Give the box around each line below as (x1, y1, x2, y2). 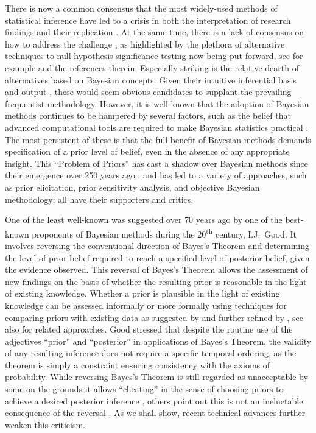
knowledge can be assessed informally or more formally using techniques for (5, 298, 287, 311)
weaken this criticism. (5, 418, 86, 431)
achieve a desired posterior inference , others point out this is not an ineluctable (5, 394, 303, 407)
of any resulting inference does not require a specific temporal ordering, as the (5, 347, 297, 359)
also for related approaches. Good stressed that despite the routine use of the (5, 323, 293, 336)
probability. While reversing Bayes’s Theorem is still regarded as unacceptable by (5, 370, 308, 383)
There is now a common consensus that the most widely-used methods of (5, 2, 278, 14)
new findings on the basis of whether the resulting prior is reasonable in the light (5, 275, 307, 287)
